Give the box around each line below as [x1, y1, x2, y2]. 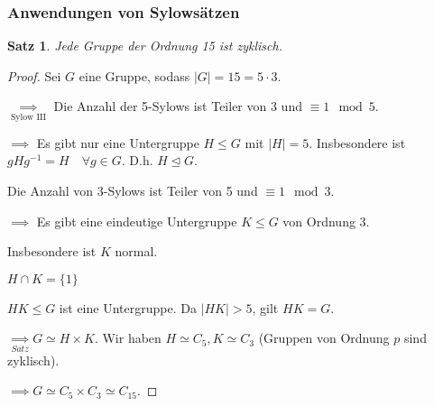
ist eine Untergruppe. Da [59, 298, 197, 317]
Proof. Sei [7, 66, 61, 85]
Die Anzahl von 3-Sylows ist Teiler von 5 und [7, 180, 258, 199]
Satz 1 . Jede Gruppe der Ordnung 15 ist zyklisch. [7, 36, 282, 55]
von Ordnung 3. [282, 211, 370, 230]
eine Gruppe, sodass [78, 66, 190, 85]
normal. [115, 242, 158, 261]
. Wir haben [94, 328, 162, 347]
